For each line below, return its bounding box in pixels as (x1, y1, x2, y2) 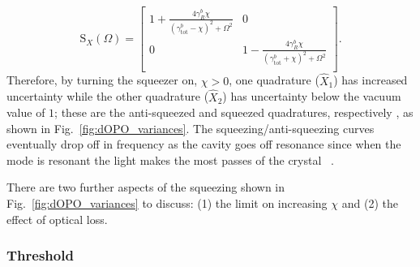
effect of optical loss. (6, 210, 108, 227)
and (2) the (341, 195, 398, 212)
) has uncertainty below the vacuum (222, 88, 401, 105)
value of (6, 104, 45, 121)
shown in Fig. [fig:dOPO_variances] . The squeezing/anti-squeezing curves (6, 119, 375, 136)
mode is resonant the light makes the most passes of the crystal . (6, 151, 334, 168)
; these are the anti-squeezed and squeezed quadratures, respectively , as (54, 104, 414, 121)
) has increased (333, 71, 408, 88)
